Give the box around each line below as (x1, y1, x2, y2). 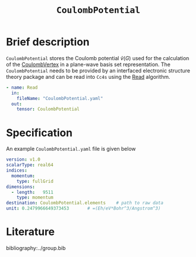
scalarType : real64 (6, 162, 54, 168)
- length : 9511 (11, 189, 54, 195)
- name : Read (6, 84, 38, 91)
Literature (6, 225, 55, 238)
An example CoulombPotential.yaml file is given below (6, 145, 136, 152)
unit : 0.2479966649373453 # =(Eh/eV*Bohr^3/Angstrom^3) (6, 206, 161, 211)
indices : (6, 168, 27, 173)
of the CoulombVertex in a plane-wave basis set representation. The (6, 61, 171, 68)
